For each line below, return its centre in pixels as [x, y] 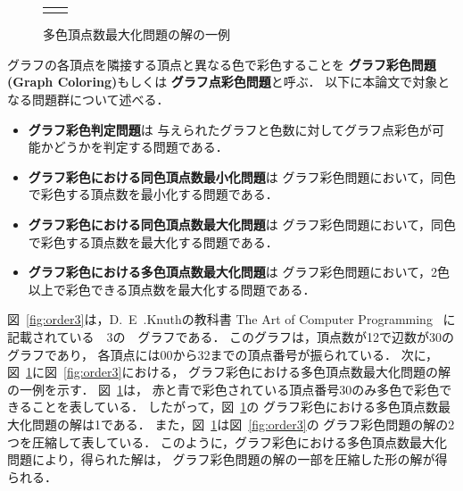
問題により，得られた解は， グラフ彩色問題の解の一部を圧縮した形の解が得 [227, 459]
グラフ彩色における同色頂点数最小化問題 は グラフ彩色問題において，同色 [242, 176]
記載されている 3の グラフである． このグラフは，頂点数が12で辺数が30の [231, 336]
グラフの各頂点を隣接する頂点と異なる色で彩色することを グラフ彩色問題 [222, 64]
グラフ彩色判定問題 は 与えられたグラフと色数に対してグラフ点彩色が [230, 129]
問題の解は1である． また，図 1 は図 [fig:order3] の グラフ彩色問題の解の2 [243, 424]
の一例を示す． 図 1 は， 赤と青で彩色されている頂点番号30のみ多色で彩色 [223, 389]
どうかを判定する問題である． [141, 147]
